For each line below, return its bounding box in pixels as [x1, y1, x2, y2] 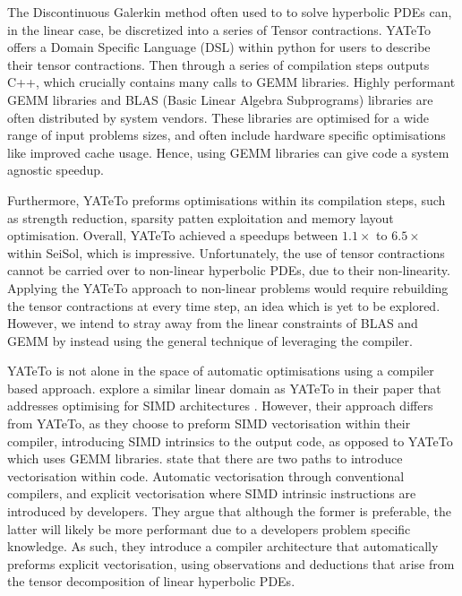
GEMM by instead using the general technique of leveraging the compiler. [7, 331, 413, 350]
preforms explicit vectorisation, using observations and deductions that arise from [7, 554, 455, 573]
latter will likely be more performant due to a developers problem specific [7, 519, 411, 538]
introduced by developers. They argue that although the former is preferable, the [7, 502, 451, 521]
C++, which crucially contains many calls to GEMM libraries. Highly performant [7, 73, 456, 91]
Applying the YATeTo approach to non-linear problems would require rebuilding [7, 278, 449, 297]
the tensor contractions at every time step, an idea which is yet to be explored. [7, 296, 441, 315]
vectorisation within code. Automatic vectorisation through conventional [7, 466, 405, 485]
